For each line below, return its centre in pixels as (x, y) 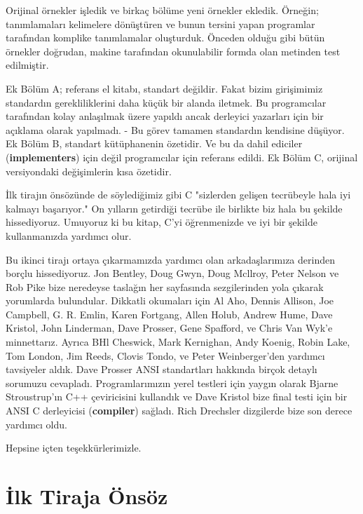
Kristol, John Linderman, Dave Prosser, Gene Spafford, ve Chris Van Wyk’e (169, 328)
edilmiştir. (27, 65)
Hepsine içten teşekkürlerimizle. (74, 448)
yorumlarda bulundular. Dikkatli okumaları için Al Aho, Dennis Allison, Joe (170, 300)
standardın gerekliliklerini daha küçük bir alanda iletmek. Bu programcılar (166, 102)
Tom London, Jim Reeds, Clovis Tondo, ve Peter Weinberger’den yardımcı (165, 355)
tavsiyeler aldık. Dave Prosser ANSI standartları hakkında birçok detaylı (162, 369)
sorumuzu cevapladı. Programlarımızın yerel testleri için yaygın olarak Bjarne (172, 383)
